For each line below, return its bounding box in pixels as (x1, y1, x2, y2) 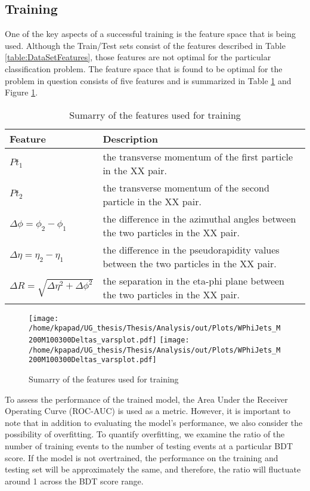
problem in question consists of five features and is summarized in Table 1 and (5, 74, 292, 87)
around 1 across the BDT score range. (5, 474, 144, 487)
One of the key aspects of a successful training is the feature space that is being (5, 27, 296, 40)
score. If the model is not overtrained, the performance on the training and (5, 451, 278, 464)
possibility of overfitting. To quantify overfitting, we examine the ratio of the (5, 428, 285, 440)
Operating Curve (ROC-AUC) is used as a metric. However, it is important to (5, 404, 290, 417)
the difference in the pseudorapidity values (103, 242, 280, 257)
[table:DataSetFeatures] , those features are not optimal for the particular (5, 51, 271, 63)
